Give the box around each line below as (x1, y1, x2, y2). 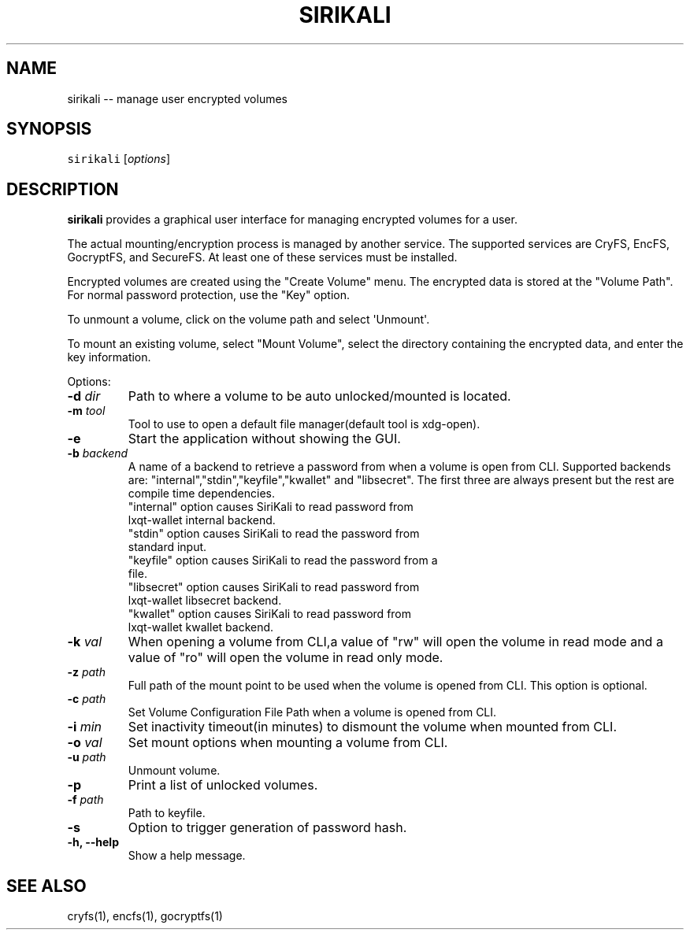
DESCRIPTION (6, 179, 119, 199)
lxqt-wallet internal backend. (128, 513, 276, 527)
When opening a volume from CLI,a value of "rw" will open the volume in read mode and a (128, 634, 663, 650)
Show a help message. (128, 849, 246, 863)
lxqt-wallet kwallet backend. (128, 620, 274, 634)
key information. (67, 350, 151, 364)
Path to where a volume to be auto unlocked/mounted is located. (128, 388, 511, 405)
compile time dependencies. (128, 486, 275, 501)
